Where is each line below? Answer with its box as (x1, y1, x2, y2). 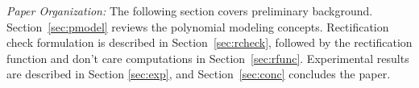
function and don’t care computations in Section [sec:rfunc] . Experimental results (6, 49, 409, 66)
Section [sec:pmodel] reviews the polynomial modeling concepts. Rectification (6, 18, 389, 35)
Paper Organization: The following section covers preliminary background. (6, 2, 373, 19)
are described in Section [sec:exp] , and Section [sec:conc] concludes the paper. (6, 65, 391, 82)
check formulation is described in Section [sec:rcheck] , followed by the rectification (6, 34, 413, 51)
